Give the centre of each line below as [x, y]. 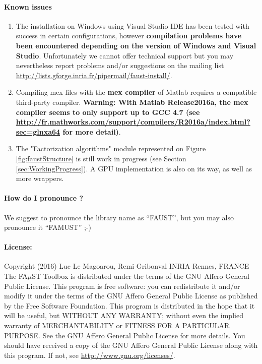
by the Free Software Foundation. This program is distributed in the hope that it [129, 305]
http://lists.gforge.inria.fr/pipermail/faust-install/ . [94, 75]
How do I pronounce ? [44, 198]
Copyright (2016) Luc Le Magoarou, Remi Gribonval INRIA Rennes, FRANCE [127, 266]
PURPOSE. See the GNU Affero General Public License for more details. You [125, 335]
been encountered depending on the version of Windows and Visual [136, 45]
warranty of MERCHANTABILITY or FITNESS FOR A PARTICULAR [117, 325]
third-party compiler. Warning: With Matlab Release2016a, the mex [132, 102]
